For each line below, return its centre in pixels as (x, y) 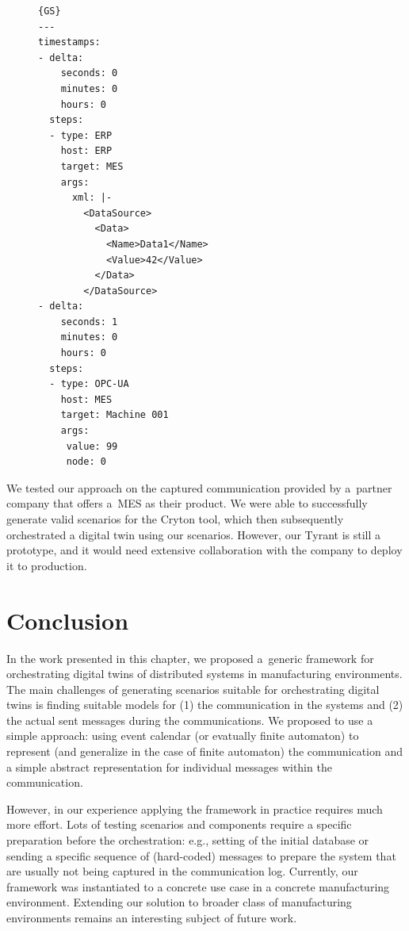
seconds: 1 (89, 322)
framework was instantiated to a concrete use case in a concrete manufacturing (198, 886)
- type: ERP (81, 135)
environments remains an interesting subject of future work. (152, 918)
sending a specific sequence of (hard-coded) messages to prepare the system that (201, 855)
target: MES (92, 166)
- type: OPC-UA (89, 384)
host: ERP (86, 151)
